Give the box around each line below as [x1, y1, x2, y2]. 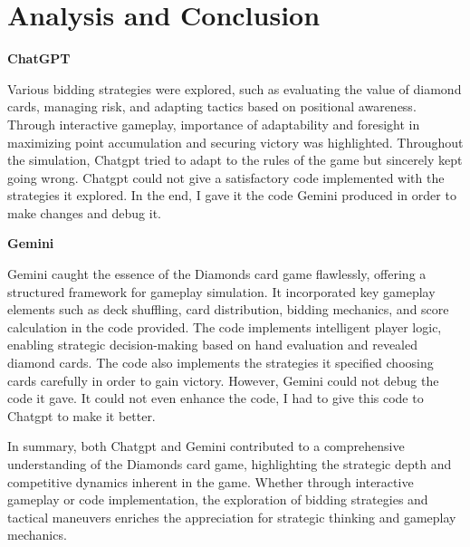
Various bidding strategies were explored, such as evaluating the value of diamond [7, 79, 462, 98]
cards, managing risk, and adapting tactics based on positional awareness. [7, 97, 417, 116]
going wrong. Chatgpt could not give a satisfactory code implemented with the [7, 168, 445, 187]
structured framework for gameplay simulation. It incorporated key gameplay [7, 282, 436, 301]
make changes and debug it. [7, 203, 162, 222]
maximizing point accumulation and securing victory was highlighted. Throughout [7, 132, 464, 151]
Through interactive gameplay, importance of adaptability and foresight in [7, 114, 420, 133]
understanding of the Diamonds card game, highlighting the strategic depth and [7, 455, 452, 473]
